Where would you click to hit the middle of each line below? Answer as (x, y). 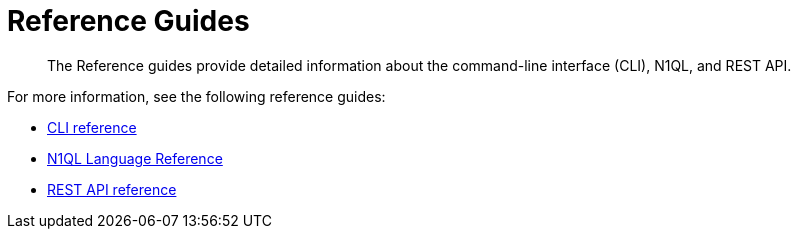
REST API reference (112, 189)
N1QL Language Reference (135, 158)
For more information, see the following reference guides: (196, 96)
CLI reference (92, 127)
